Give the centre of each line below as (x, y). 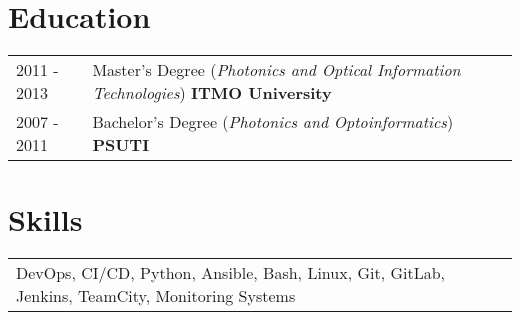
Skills (45, 219)
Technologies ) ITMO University (212, 93)
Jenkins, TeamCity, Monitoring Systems (156, 296)
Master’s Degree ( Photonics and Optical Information (276, 70)
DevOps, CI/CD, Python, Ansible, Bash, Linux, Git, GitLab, (230, 273)
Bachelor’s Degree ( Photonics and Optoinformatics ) (273, 122)
